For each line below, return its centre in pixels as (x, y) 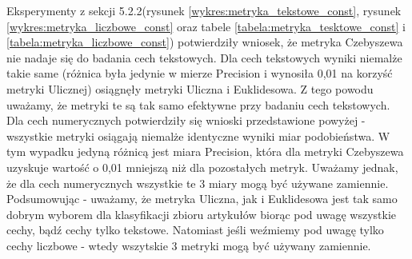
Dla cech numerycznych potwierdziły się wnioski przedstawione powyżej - (186, 120)
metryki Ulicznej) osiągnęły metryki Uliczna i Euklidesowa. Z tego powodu (190, 88)
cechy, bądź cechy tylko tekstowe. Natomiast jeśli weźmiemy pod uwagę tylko (195, 230)
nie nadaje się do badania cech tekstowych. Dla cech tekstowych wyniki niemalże (204, 57)
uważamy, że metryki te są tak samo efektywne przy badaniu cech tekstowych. (198, 104)
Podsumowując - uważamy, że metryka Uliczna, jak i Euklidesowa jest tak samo (202, 199)
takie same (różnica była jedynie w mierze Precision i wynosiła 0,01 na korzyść (200, 73)
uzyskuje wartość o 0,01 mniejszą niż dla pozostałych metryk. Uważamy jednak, (202, 167)
